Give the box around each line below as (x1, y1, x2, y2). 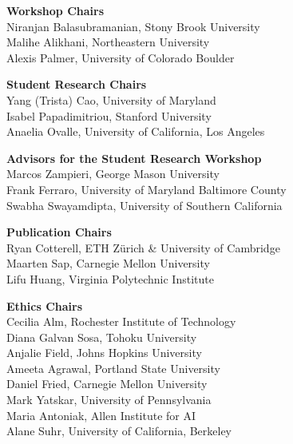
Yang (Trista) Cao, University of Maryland (6, 91, 216, 108)
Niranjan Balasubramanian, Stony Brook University (6, 18, 260, 34)
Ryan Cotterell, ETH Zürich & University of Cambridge (6, 239, 280, 256)
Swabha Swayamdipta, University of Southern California (6, 196, 283, 213)
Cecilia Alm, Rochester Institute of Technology (6, 313, 236, 330)
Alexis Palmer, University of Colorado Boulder (6, 49, 235, 65)
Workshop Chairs (6, 2, 105, 18)
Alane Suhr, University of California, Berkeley (6, 422, 232, 439)
